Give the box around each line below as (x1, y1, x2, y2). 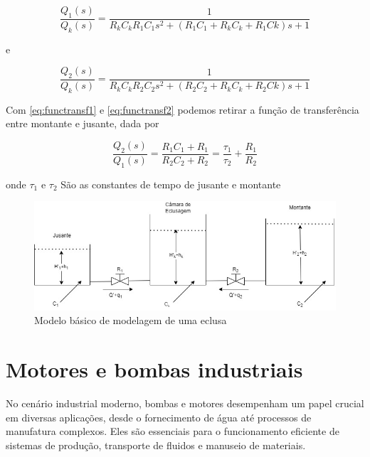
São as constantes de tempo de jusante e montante (60, 176, 281, 191)
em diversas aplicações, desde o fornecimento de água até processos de (6, 409, 312, 424)
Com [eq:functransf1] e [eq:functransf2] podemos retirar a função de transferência (6, 102, 359, 117)
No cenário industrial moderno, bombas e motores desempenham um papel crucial (6, 396, 364, 411)
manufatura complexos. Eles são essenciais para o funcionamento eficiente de (6, 424, 339, 439)
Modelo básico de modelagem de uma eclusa (34, 313, 227, 328)
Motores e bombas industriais (6, 355, 303, 384)
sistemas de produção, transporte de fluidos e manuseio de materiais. (6, 437, 306, 452)
